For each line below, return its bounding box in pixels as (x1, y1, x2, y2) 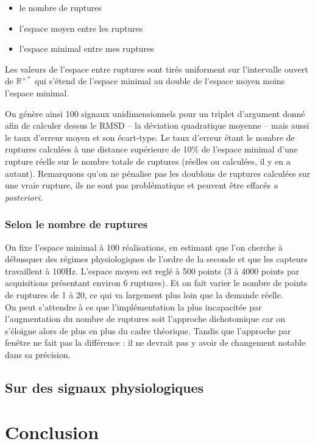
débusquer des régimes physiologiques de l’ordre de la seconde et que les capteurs (5, 252, 308, 265)
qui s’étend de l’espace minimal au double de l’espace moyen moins (34, 74, 285, 87)
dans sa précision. (5, 348, 71, 360)
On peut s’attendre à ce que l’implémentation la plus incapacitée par (5, 300, 262, 313)
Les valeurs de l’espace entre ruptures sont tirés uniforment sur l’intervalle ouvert (5, 62, 308, 75)
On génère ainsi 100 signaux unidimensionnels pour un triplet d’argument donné (5, 107, 305, 120)
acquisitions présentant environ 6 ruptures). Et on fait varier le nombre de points (5, 276, 308, 289)
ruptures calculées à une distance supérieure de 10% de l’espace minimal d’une (5, 143, 298, 156)
